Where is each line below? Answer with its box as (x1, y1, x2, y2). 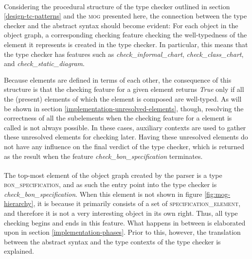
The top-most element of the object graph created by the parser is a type (4, 170, 222, 180)
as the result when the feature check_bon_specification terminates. (4, 151, 203, 161)
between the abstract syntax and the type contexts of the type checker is (4, 236, 221, 246)
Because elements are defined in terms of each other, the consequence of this (4, 74, 232, 85)
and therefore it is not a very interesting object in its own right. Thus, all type (4, 208, 238, 218)
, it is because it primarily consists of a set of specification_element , (33, 198, 241, 208)
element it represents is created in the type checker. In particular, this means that (4, 39, 248, 49)
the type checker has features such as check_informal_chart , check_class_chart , (4, 49, 244, 59)
